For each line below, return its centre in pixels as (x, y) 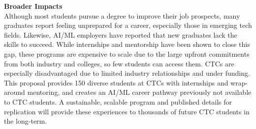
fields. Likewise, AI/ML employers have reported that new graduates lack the (121, 34)
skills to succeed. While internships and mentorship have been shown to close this (127, 44)
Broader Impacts (33, 6)
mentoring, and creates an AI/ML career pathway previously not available (139, 92)
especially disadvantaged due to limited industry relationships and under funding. (127, 73)
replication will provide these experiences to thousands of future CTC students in (127, 111)
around (15, 92)
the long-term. (26, 121)
